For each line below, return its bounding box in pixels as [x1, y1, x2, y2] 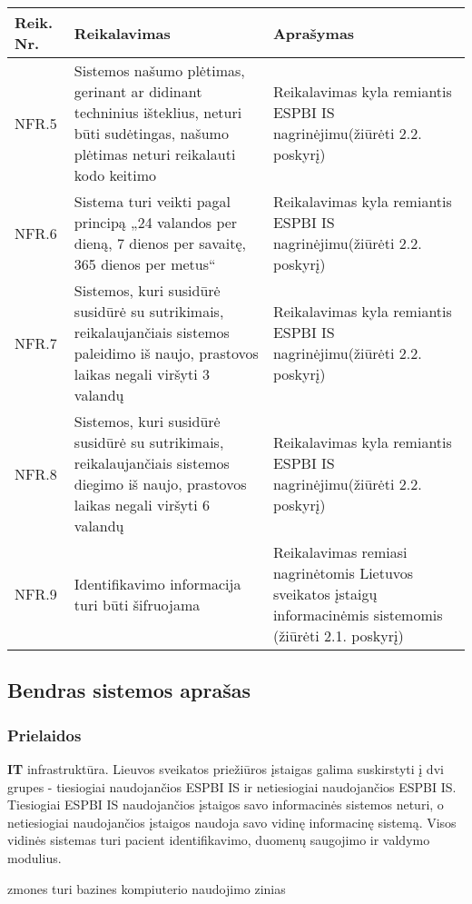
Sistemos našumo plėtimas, [74, 60, 245, 81]
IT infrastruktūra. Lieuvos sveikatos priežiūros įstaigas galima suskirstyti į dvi [7, 760, 444, 778]
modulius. [7, 848, 62, 867]
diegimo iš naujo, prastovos [74, 473, 247, 494]
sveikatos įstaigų [272, 583, 378, 604]
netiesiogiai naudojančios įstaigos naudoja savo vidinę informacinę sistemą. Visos [7, 812, 457, 831]
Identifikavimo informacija [74, 572, 241, 594]
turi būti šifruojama [74, 593, 201, 615]
